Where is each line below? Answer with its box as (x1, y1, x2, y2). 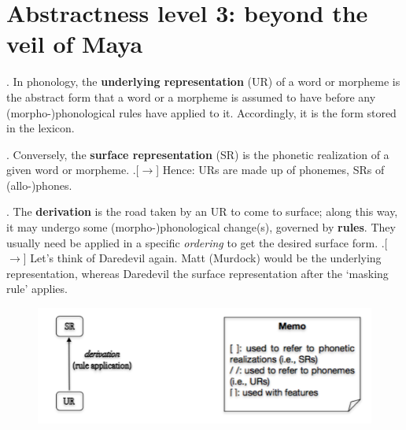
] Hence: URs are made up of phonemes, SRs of (156, 161, 385, 178)
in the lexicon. (6, 120, 75, 136)
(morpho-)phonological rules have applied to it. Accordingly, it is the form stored (6, 104, 397, 120)
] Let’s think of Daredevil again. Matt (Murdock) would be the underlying (23, 250, 382, 266)
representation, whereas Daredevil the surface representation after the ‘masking (6, 265, 389, 281)
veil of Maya (6, 28, 143, 60)
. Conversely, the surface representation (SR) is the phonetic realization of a (6, 146, 389, 162)
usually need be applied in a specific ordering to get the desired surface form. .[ (6, 234, 388, 250)
